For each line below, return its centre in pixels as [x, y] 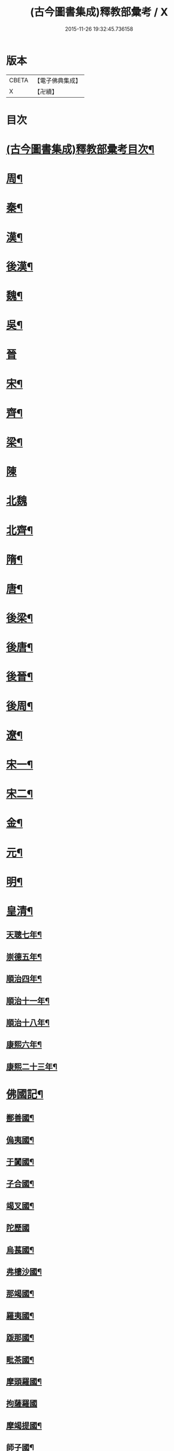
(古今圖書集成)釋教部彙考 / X [99, 12]
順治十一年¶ [28, 1001]
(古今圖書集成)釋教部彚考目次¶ [80, 149]
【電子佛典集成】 [58, 81]
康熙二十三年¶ [32, 1066]
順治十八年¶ [28, 1023]
